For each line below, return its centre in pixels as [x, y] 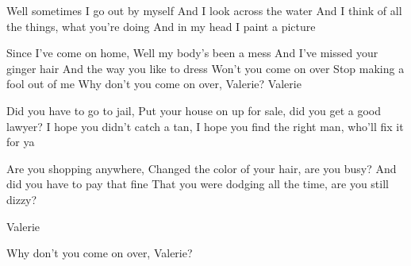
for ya [21, 142]
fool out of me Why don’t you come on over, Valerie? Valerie [154, 84]
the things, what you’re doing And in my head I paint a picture [161, 26]
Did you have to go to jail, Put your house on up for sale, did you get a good [194, 110]
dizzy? [22, 199]
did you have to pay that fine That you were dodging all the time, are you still [198, 184]
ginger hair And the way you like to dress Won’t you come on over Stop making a [205, 68]
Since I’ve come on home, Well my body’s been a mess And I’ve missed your [192, 53]
